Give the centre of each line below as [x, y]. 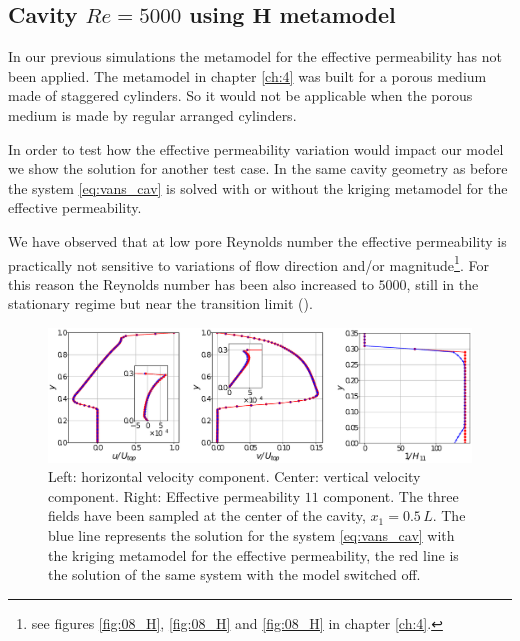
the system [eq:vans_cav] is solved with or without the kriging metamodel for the [258, 187]
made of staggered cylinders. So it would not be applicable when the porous [240, 95]
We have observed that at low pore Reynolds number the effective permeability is [257, 240]
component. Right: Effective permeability [174, 495]
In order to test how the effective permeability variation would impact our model [256, 148]
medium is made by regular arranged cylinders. [152, 114]
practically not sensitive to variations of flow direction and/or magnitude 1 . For [248, 263]
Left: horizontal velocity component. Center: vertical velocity [234, 476]
